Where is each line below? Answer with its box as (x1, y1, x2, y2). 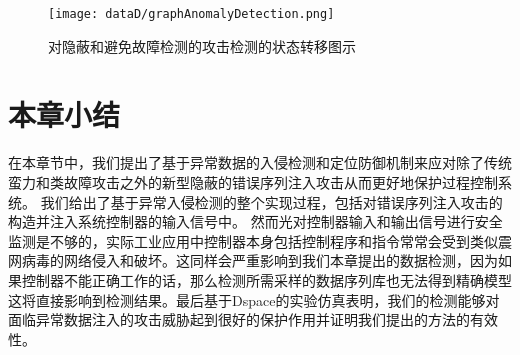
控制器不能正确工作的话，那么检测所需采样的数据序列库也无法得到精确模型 (21, 269, 512, 290)
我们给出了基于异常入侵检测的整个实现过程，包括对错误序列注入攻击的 (40, 191, 503, 212)
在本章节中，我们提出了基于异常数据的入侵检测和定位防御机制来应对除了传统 (8, 152, 512, 173)
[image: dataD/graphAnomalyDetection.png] (48, 7, 335, 21)
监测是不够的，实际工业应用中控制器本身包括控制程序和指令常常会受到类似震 (8, 230, 512, 251)
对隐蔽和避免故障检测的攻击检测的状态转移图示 (48, 35, 356, 56)
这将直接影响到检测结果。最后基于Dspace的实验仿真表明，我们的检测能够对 (8, 289, 500, 310)
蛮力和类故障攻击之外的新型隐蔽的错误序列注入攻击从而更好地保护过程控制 (8, 171, 498, 192)
